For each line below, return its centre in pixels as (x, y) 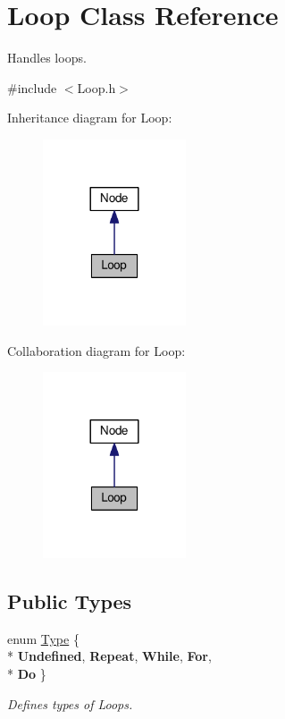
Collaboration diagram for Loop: (96, 350)
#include (32, 87)
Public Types (70, 601)
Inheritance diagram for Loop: (90, 118)
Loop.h (96, 87)
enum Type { (43, 638)
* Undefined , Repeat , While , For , (109, 656)
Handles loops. (47, 58)
